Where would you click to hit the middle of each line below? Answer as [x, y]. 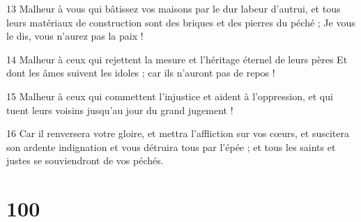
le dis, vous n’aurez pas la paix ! [75, 36]
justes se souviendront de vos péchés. [85, 160]
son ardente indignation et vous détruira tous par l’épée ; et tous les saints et [171, 146]
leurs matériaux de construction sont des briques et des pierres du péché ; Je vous [181, 22]
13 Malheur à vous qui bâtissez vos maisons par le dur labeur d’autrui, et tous [174, 8]
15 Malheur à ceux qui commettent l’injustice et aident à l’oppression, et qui [170, 96]
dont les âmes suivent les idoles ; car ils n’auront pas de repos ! [141, 73]
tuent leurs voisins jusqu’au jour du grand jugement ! [120, 110]
